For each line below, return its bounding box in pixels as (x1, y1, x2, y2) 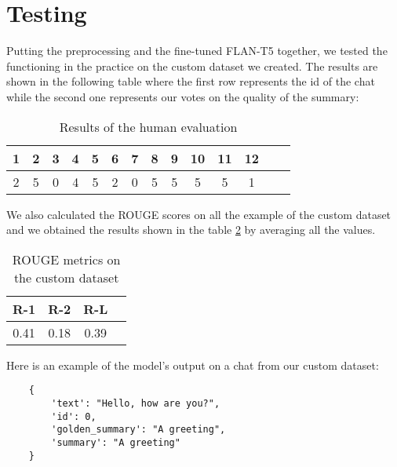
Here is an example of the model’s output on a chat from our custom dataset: (6, 356, 379, 373)
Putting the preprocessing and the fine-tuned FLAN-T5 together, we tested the (6, 42, 388, 59)
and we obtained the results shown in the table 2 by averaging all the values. (6, 221, 376, 238)
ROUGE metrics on (12, 250, 121, 268)
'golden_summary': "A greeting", (51, 424, 226, 436)
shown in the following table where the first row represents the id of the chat (6, 73, 375, 89)
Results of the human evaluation (59, 117, 238, 136)
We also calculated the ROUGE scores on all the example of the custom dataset (6, 206, 392, 222)
